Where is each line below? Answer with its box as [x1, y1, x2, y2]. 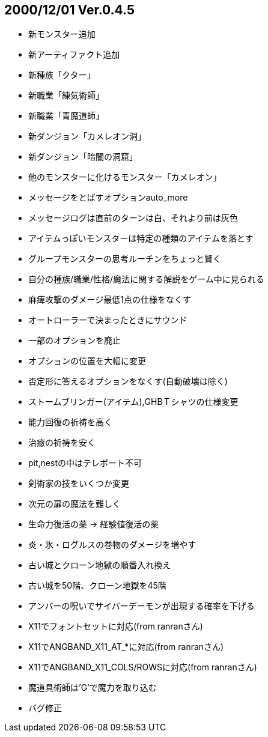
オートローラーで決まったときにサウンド [28, 315, 187, 326]
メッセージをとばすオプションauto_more [28, 192, 188, 203]
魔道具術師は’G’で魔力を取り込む [28, 682, 157, 693]
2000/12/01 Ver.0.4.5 [4, 2, 135, 17]
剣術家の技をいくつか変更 [28, 478, 129, 489]
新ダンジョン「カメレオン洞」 [28, 131, 146, 142]
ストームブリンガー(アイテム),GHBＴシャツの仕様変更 [28, 396, 239, 407]
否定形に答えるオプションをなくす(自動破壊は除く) [28, 376, 228, 387]
